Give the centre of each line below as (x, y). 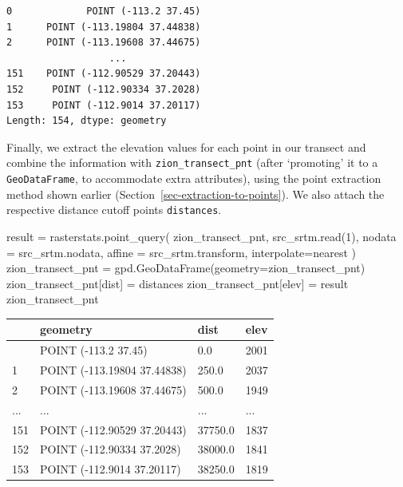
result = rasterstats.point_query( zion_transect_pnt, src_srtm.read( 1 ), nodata (201, 236)
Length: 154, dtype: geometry (87, 121)
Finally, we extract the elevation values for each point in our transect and (186, 146)
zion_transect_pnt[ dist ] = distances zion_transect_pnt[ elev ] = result (178, 283)
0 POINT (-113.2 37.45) (104, 11)
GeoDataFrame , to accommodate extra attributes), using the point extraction (194, 178)
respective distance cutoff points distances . (114, 210)
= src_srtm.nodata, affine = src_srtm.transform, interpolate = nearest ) (181, 252)
